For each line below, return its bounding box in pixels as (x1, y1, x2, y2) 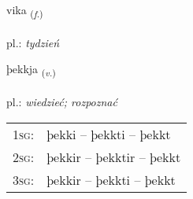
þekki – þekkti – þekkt (46, 124, 171, 143)
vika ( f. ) (6, 2, 43, 20)
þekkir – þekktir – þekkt (46, 147, 181, 166)
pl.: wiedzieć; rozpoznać (6, 94, 117, 110)
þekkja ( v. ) (6, 61, 56, 79)
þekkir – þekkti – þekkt (46, 170, 176, 189)
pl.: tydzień (6, 34, 60, 50)
